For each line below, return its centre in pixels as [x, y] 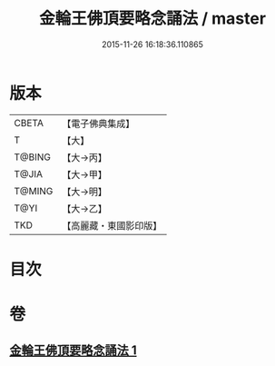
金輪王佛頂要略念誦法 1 [74, 351]
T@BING [33, 157]
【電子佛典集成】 [98, 124]
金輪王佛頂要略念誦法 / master [152, 19]
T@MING [34, 191]
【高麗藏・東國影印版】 [112, 225]
